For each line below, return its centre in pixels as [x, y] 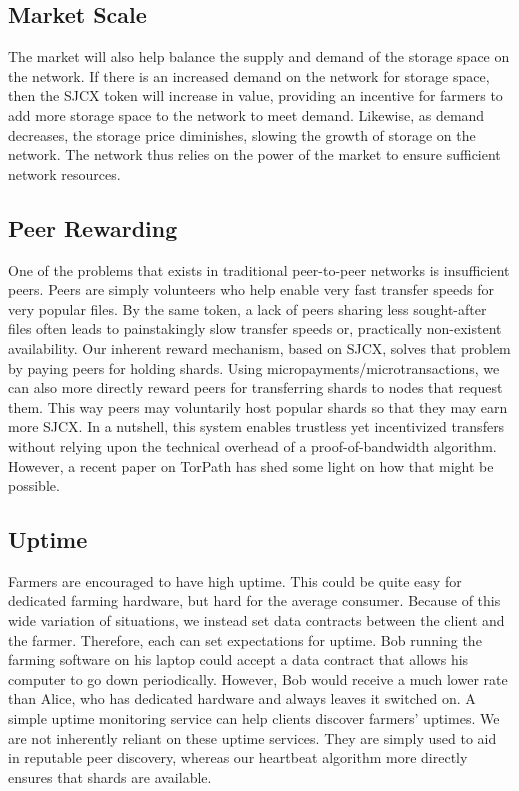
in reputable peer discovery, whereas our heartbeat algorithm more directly [238, 757]
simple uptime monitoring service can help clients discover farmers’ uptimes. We [254, 718]
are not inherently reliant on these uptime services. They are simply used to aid [252, 737]
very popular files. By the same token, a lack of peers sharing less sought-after [247, 308]
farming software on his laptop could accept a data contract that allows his [238, 659]
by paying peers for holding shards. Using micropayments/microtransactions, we [254, 367]
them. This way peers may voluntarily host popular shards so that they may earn [258, 406]
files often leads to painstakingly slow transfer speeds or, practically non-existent [255, 328]
